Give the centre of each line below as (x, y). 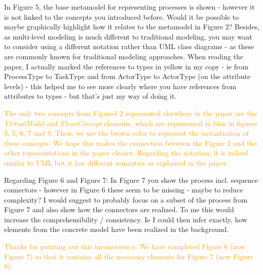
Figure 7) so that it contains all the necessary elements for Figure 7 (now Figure (129, 256)
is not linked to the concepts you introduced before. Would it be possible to (122, 16)
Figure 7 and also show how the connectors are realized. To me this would (119, 209)
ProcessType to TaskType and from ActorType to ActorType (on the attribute (127, 76)
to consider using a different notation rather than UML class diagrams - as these (129, 46)
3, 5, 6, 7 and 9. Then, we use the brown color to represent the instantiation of (126, 133)
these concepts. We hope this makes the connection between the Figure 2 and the (130, 143)
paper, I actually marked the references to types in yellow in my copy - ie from (126, 66)
